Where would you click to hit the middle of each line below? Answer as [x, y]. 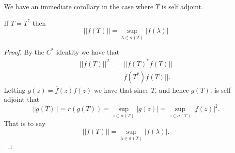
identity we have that [88, 52]
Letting [15, 90]
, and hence [172, 90]
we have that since [121, 90]
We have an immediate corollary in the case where [79, 6]
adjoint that [22, 99]
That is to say [25, 123]
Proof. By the [24, 52]
